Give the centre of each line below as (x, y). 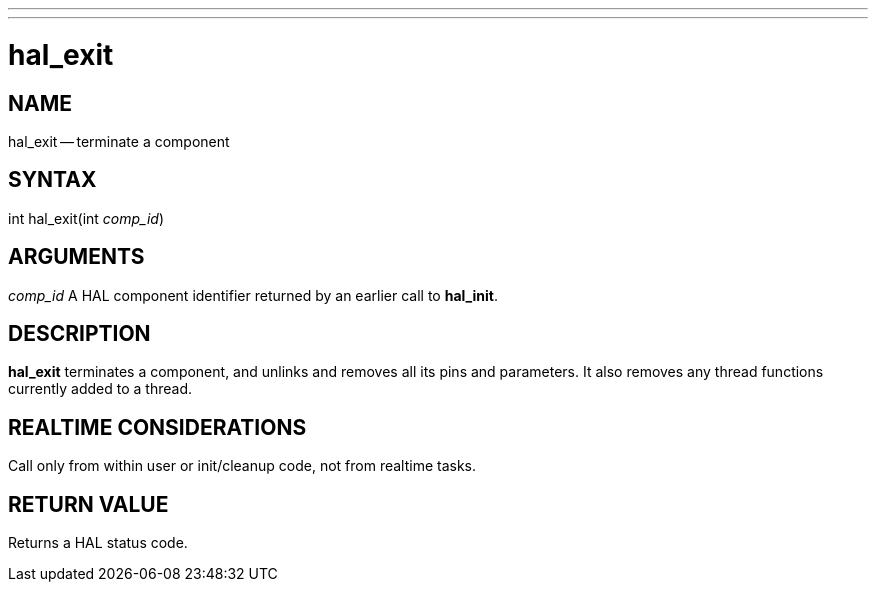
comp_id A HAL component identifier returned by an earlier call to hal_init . (253, 295)
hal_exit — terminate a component (119, 141)
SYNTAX (52, 180)
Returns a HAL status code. (98, 543)
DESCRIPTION (79, 334)
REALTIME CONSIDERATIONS (157, 427)
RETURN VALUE (88, 504)
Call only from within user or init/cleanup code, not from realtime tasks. (242, 466)
